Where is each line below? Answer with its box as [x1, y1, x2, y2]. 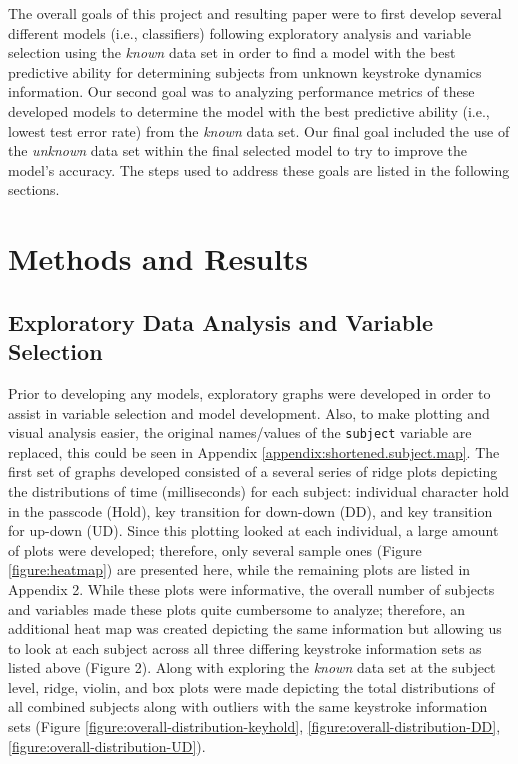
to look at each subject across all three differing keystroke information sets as [8, 637, 482, 658]
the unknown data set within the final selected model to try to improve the [8, 140, 468, 161]
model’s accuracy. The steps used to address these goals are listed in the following [8, 159, 510, 180]
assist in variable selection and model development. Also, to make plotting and [8, 402, 490, 423]
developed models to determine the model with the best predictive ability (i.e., [8, 100, 490, 121]
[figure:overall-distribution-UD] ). [8, 735, 206, 756]
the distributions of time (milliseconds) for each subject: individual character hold [8, 480, 510, 501]
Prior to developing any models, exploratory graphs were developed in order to [8, 382, 491, 403]
